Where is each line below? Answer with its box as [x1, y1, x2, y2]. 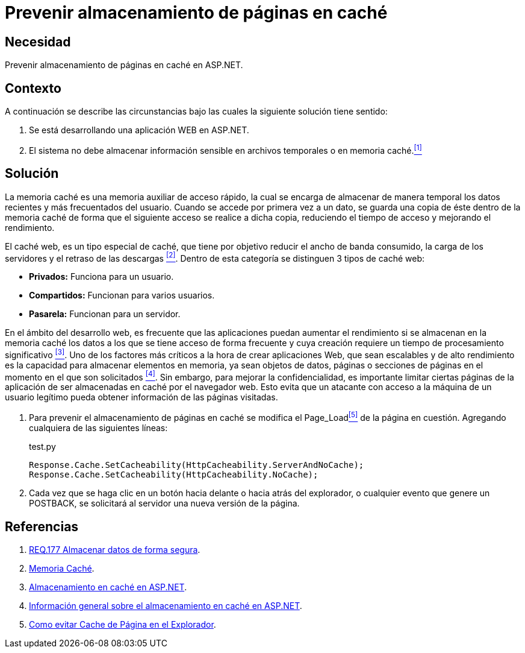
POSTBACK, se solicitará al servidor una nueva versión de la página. [29, 498, 300, 509]
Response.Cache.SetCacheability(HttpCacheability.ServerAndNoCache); [29, 460, 364, 470]
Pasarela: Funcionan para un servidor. [29, 309, 181, 320]
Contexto [5, 80, 61, 96]
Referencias [5, 519, 79, 534]
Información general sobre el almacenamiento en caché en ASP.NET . [29, 600, 302, 611]
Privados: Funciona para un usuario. [29, 271, 174, 282]
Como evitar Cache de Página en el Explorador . [29, 619, 216, 629]
